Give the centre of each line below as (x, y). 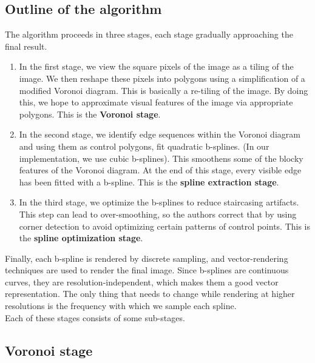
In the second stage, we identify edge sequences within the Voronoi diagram (160, 134)
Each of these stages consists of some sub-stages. (95, 317)
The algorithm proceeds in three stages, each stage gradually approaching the (149, 34)
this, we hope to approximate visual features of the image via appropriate (156, 102)
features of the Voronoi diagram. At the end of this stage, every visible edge (160, 170)
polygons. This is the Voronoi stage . (90, 114)
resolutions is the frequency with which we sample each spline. (121, 306)
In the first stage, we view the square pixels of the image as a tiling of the (156, 66)
